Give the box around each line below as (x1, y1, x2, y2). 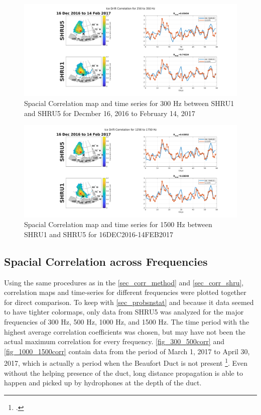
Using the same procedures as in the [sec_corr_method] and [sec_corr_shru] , (4, 277, 244, 287)
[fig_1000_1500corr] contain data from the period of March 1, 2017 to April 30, (4, 346, 250, 356)
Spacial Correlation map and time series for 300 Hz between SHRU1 (24, 98, 234, 109)
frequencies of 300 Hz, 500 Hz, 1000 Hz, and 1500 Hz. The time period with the (4, 316, 249, 327)
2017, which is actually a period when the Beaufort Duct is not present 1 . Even (4, 356, 248, 368)
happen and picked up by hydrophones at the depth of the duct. (4, 377, 202, 388)
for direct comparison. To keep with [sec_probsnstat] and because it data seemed (4, 296, 254, 307)
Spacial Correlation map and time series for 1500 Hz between (24, 219, 212, 230)
